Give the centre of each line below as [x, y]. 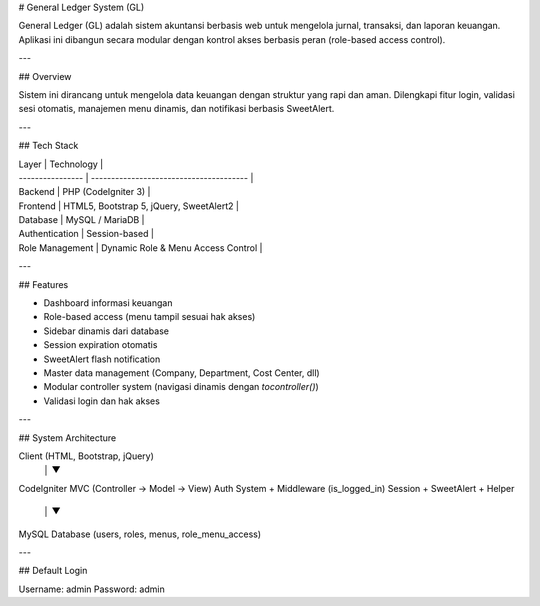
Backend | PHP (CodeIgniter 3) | [84, 192]
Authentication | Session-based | [86, 234]
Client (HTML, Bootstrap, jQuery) [86, 456]
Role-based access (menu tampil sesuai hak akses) [149, 317]
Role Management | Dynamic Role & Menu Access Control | [140, 247]
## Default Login [53, 571]
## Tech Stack [48, 146]
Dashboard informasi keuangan [108, 303]
